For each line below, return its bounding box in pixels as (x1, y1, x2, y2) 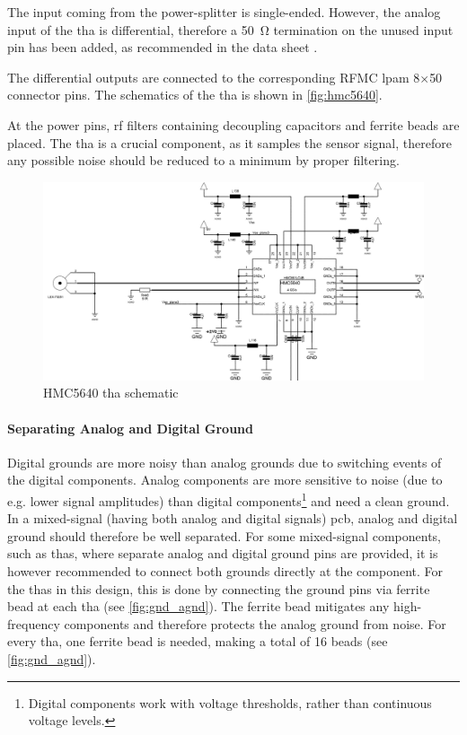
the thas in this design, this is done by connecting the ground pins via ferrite (7, 579, 430, 598)
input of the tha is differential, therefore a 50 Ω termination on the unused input (7, 20, 454, 39)
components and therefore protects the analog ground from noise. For (64, 614, 446, 633)
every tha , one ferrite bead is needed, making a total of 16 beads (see (7, 632, 388, 651)
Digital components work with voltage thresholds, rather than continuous (28, 693, 432, 712)
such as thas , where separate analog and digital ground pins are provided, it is (7, 544, 438, 563)
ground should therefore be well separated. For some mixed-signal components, (7, 526, 441, 545)
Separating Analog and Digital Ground (7, 418, 254, 437)
